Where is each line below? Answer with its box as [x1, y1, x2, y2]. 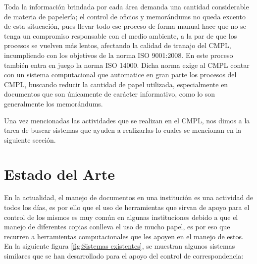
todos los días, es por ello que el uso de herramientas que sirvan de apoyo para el [4, 202, 250, 212]
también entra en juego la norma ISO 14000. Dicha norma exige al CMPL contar [4, 59, 250, 70]
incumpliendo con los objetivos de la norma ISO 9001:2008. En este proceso [4, 50, 233, 60]
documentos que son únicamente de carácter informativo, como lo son [4, 89, 215, 99]
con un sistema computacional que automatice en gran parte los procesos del [4, 69, 237, 80]
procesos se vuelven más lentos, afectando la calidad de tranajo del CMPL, [4, 40, 231, 51]
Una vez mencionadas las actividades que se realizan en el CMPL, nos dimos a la [4, 115, 250, 125]
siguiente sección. [4, 134, 56, 145]
